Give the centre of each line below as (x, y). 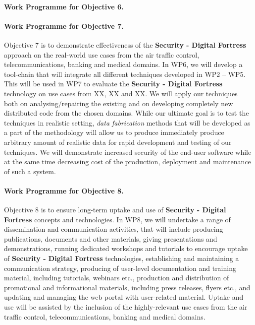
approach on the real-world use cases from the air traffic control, (102, 54)
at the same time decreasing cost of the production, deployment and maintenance (127, 162)
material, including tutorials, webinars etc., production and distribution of (117, 278)
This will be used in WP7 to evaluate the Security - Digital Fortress (113, 84)
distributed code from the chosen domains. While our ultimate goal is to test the (127, 113)
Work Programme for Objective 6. (64, 6)
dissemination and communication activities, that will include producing (114, 229)
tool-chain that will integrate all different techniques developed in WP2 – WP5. (125, 74)
